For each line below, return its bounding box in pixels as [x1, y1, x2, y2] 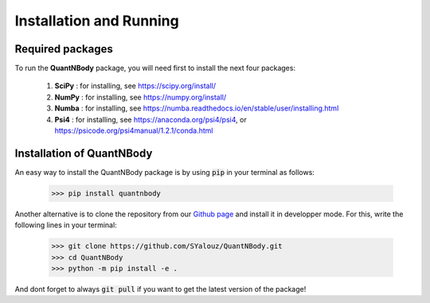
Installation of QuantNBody [14, 146, 153, 160]
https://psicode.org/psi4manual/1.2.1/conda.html [54, 126, 213, 135]
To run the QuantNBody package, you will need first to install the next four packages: [14, 64, 296, 73]
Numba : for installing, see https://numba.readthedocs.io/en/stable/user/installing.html [54, 103, 339, 113]
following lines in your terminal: [14, 220, 117, 230]
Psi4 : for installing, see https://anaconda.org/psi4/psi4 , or [54, 115, 247, 124]
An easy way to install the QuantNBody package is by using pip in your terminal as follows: [14, 167, 315, 177]
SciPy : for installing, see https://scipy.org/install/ [54, 81, 217, 91]
